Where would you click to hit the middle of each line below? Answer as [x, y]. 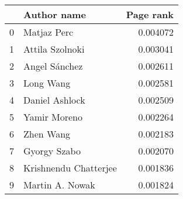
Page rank [150, 14]
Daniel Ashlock [54, 100]
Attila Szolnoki [54, 49]
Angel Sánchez [53, 66]
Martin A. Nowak [59, 185]
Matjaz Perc [49, 32]
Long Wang [47, 83]
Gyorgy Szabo [52, 151]
